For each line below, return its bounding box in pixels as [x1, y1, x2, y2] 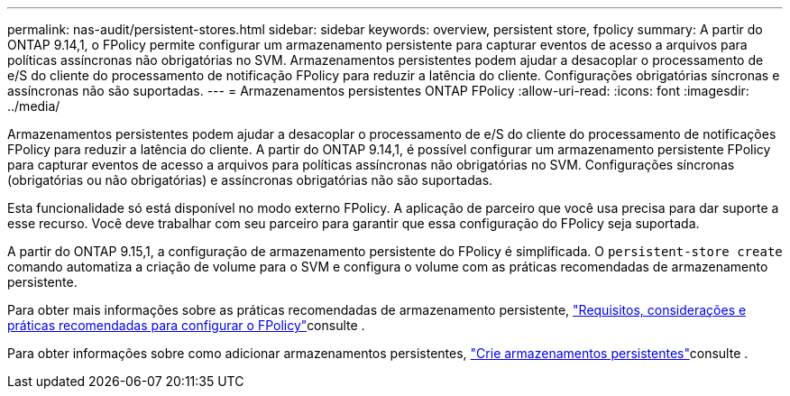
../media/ [7, 98, 60, 114]
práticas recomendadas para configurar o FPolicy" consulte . [7, 318, 365, 333]
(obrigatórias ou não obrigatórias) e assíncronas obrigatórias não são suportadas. [7, 172, 493, 188]
